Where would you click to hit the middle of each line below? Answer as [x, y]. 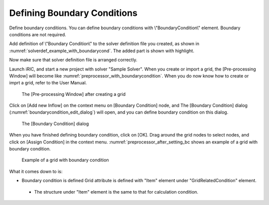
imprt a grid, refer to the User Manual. [48, 83]
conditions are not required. [38, 34]
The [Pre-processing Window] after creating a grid [73, 94]
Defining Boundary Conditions [73, 13]
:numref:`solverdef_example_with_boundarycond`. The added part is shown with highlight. [102, 51]
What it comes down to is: [36, 171]
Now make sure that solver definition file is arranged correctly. [73, 60]
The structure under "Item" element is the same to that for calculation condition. [116, 192]
